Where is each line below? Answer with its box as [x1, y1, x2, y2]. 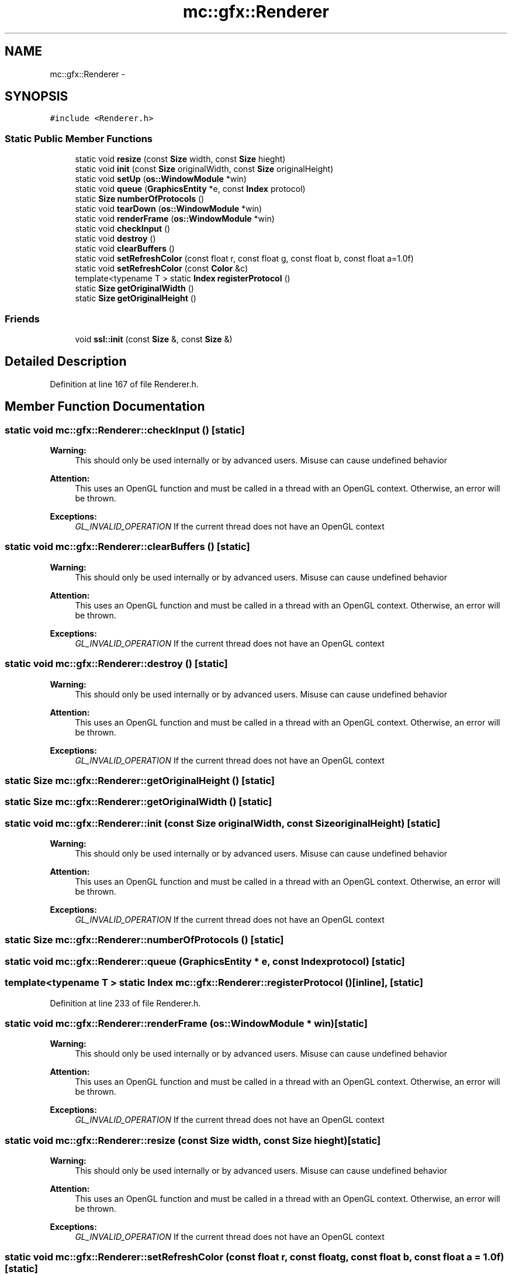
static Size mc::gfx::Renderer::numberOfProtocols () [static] [5, 934, 284, 946]
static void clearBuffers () [75, 243, 175, 254]
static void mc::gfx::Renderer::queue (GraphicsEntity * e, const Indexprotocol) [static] [5, 955, 405, 967]
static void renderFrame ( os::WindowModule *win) [75, 214, 275, 224]
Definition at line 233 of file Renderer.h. [50, 998, 201, 1008]
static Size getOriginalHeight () [75, 293, 196, 304]
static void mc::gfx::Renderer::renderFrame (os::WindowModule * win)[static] [5, 1017, 368, 1029]
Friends [5, 312, 40, 325]
